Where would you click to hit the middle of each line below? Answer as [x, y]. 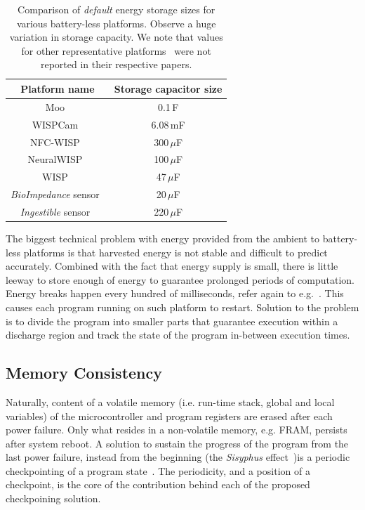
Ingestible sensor [55, 211]
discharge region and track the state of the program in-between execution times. [178, 335]
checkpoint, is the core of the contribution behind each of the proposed [158, 484]
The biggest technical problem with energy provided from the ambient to [163, 238]
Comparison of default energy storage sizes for [117, 9]
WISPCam [55, 124]
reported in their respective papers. [116, 64]
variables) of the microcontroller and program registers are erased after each [169, 416]
